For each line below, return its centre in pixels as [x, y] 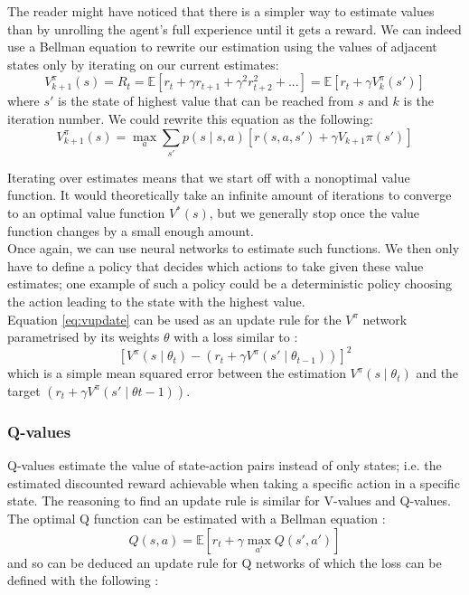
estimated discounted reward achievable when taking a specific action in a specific [234, 482]
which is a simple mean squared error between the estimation [177, 373]
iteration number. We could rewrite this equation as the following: [190, 118]
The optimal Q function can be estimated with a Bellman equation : [197, 518]
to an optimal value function [86, 213]
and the [437, 373]
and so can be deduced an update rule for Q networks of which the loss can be [225, 562]
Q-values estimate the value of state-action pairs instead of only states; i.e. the [225, 465]
